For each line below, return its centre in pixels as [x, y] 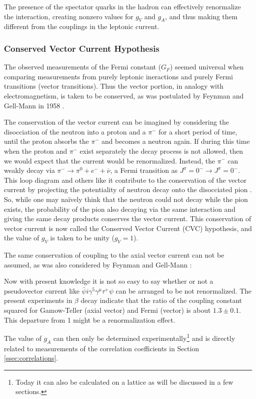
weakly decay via [30, 170]
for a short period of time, [198, 131]
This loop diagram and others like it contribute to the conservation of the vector [125, 180]
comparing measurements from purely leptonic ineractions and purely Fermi [119, 76]
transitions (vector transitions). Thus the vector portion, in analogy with [114, 86]
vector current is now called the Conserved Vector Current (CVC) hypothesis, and [128, 228]
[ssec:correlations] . [31, 358]
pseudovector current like [42, 290]
